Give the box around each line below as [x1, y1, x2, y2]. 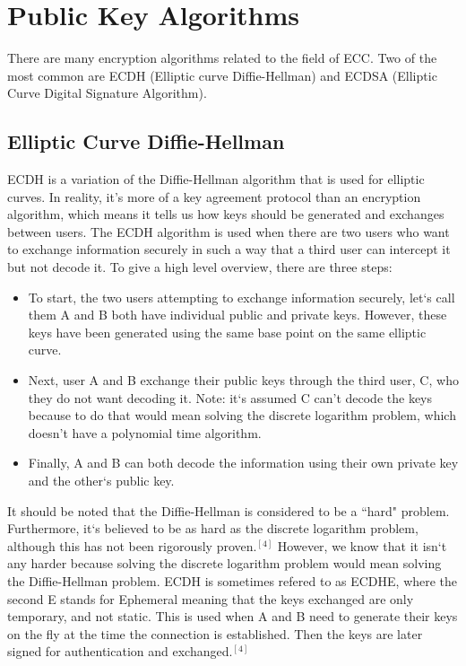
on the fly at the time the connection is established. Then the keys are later [7, 624, 423, 643]
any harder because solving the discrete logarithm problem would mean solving [7, 554, 442, 573]
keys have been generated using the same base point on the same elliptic [28, 322, 427, 341]
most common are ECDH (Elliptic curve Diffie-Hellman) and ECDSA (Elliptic [7, 66, 437, 84]
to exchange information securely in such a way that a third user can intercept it [7, 240, 451, 259]
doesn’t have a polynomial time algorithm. [28, 423, 262, 442]
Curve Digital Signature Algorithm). [7, 83, 207, 102]
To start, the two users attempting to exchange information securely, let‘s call [28, 287, 455, 306]
